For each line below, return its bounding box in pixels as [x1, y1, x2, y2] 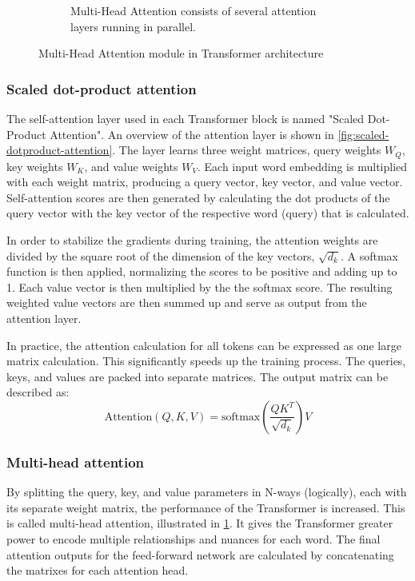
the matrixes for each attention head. [6, 562, 189, 579]
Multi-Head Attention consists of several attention [70, 2, 317, 18]
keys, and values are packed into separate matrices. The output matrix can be [6, 368, 389, 384]
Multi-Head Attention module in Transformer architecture [38, 45, 324, 62]
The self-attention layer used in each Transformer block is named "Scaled [6, 110, 365, 126]
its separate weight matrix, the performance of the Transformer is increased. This [6, 499, 405, 515]
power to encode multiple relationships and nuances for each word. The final [6, 530, 381, 547]
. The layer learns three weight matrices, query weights [112, 141, 381, 158]
